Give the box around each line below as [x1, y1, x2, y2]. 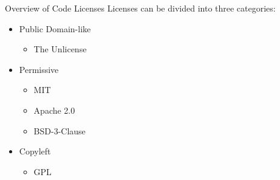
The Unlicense [33, 43, 87, 55]
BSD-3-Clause [33, 124, 86, 137]
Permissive [19, 63, 59, 75]
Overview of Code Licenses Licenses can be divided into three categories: [5, 2, 276, 14]
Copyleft [19, 145, 51, 157]
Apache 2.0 [33, 103, 75, 116]
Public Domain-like [19, 22, 91, 35]
